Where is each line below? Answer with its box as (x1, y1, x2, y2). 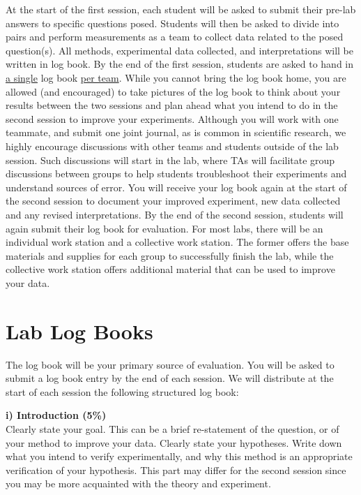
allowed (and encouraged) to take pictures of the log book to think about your (6, 84, 341, 98)
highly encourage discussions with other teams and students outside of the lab (6, 138, 339, 153)
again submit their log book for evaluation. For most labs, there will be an (6, 221, 323, 235)
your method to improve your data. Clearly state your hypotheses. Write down (6, 435, 342, 450)
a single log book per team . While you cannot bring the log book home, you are (6, 70, 346, 84)
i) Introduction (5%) (6, 408, 107, 422)
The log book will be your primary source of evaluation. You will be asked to (6, 357, 335, 371)
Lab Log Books (6, 316, 153, 345)
